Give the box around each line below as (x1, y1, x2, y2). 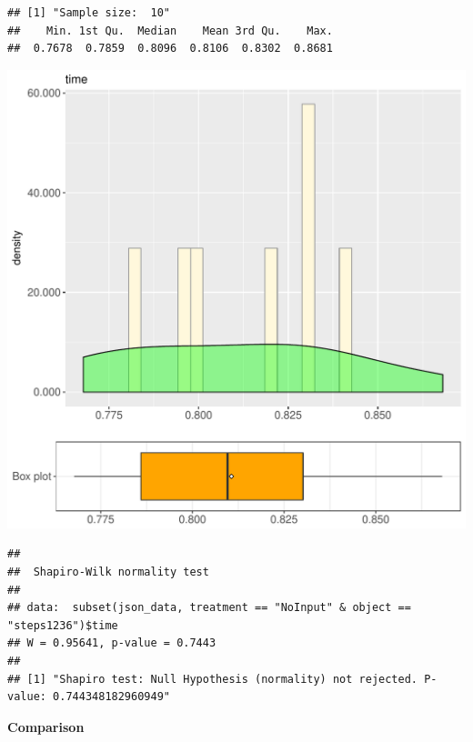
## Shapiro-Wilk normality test (7, 565, 209, 578)
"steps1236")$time (7, 618, 118, 632)
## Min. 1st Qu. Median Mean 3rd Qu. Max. (7, 24, 333, 37)
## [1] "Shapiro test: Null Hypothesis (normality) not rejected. (7, 672, 418, 686)
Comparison (7, 717, 85, 736)
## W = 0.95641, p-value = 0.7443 (7, 637, 216, 650)
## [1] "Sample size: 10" (7, 6, 170, 19)
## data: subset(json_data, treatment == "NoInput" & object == (7, 601, 411, 615)
